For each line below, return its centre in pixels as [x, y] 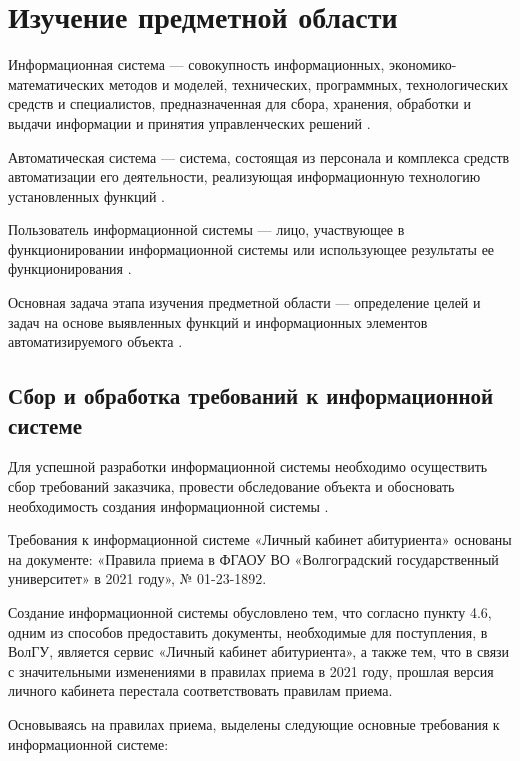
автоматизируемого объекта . [95, 341]
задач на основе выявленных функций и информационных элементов [218, 321]
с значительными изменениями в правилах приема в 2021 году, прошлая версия [251, 670]
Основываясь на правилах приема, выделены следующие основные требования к [254, 723]
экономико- [423, 64]
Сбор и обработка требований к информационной [251, 395]
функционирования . [70, 268]
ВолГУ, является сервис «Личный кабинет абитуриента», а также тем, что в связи [259, 651]
